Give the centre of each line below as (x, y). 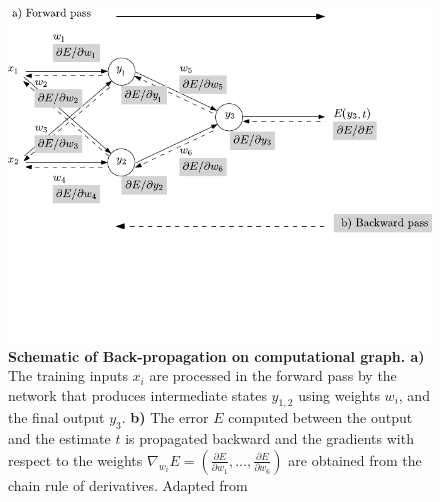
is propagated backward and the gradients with (269, 438)
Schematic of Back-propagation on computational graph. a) (216, 355)
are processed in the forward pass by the (273, 375)
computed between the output (320, 417)
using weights (339, 394)
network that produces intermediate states (137, 394)
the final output (56, 417)
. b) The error (165, 417)
